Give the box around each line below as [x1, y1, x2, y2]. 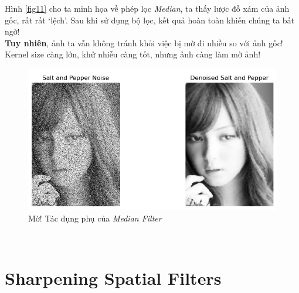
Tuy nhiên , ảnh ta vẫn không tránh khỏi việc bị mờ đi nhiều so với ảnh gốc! [5, 36, 283, 49]
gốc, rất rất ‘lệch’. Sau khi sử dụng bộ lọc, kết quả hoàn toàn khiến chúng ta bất [5, 13, 295, 26]
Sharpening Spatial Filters [5, 266, 222, 290]
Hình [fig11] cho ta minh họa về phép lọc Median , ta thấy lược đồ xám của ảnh [5, 2, 290, 14]
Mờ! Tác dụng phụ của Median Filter [28, 212, 162, 224]
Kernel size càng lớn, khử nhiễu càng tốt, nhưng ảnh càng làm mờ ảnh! [5, 48, 261, 60]
